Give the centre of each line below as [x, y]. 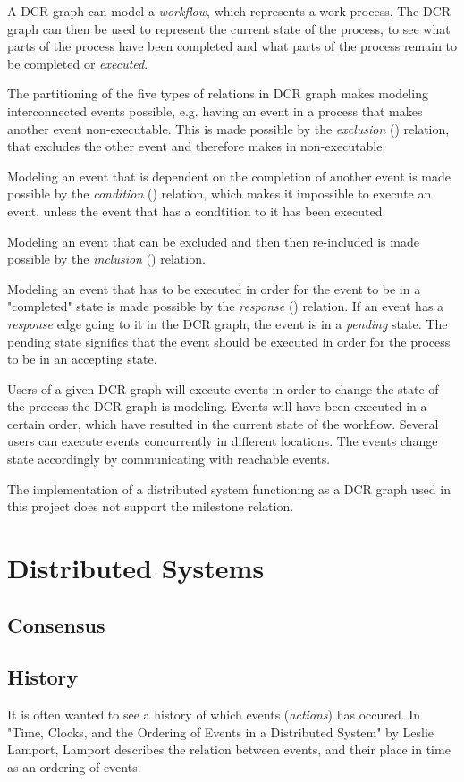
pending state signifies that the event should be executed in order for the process [229, 341]
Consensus [56, 624]
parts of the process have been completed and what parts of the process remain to [232, 46]
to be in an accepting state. [82, 359]
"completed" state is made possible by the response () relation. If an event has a [226, 306]
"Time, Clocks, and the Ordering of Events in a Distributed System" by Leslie [221, 732]
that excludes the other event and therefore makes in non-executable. [197, 146]
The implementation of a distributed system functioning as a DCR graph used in [229, 488]
